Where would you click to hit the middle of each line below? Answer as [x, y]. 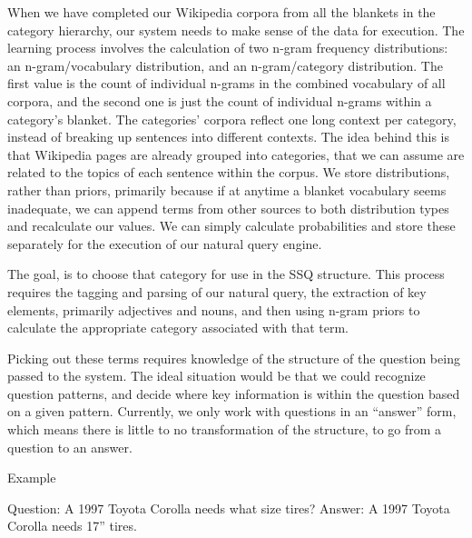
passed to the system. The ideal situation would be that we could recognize [216, 376]
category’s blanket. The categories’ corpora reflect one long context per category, [232, 119]
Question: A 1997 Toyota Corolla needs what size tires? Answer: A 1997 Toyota [229, 508]
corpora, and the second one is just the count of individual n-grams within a [220, 100]
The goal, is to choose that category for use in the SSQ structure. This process [226, 274]
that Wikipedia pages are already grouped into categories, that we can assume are [236, 154]
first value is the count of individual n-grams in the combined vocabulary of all [226, 83]
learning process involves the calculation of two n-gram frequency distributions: [228, 48]
